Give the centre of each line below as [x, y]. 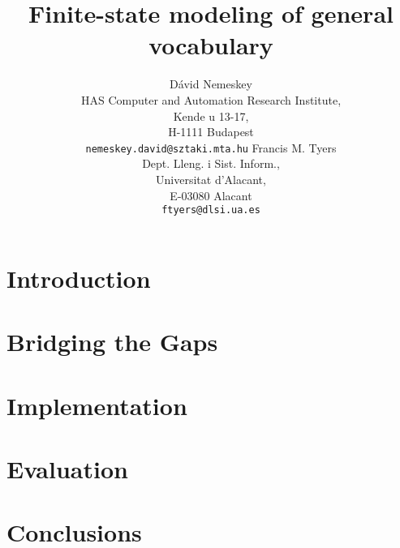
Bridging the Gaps [112, 342]
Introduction [79, 278]
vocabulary [211, 45]
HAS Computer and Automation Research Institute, [211, 99]
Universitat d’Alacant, [211, 179]
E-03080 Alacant [211, 195]
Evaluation [67, 468]
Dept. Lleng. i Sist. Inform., [211, 163]
